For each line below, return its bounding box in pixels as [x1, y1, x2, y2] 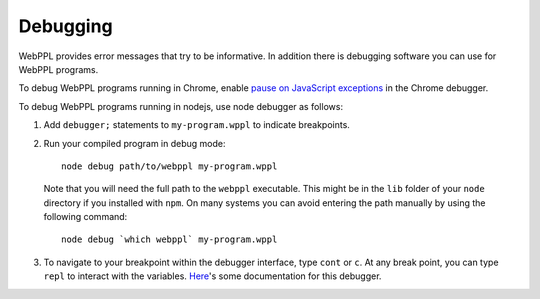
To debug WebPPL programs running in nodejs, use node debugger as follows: [18, 100, 344, 112]
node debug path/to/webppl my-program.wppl [61, 160, 278, 172]
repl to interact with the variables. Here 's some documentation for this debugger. [43, 270, 382, 282]
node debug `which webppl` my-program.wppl [61, 234, 278, 245]
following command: [43, 211, 128, 223]
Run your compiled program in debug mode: [43, 137, 226, 149]
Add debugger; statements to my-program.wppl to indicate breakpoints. [43, 119, 350, 131]
